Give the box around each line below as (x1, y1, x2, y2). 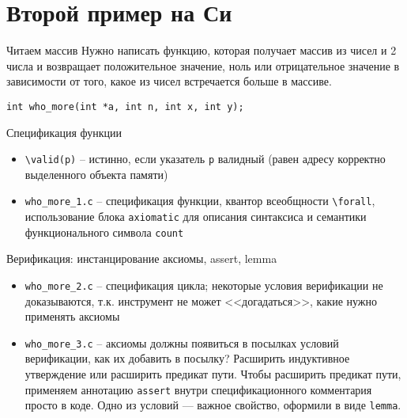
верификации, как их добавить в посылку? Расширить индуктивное (24, 350, 350, 367)
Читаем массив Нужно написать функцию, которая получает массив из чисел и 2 (6, 42, 397, 59)
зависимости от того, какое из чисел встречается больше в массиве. (6, 73, 332, 89)
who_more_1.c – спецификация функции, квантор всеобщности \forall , (24, 192, 375, 209)
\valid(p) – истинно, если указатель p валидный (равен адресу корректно (24, 150, 386, 167)
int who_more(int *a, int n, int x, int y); (6, 101, 244, 112)
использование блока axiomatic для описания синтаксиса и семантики (24, 208, 367, 225)
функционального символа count (24, 223, 184, 240)
